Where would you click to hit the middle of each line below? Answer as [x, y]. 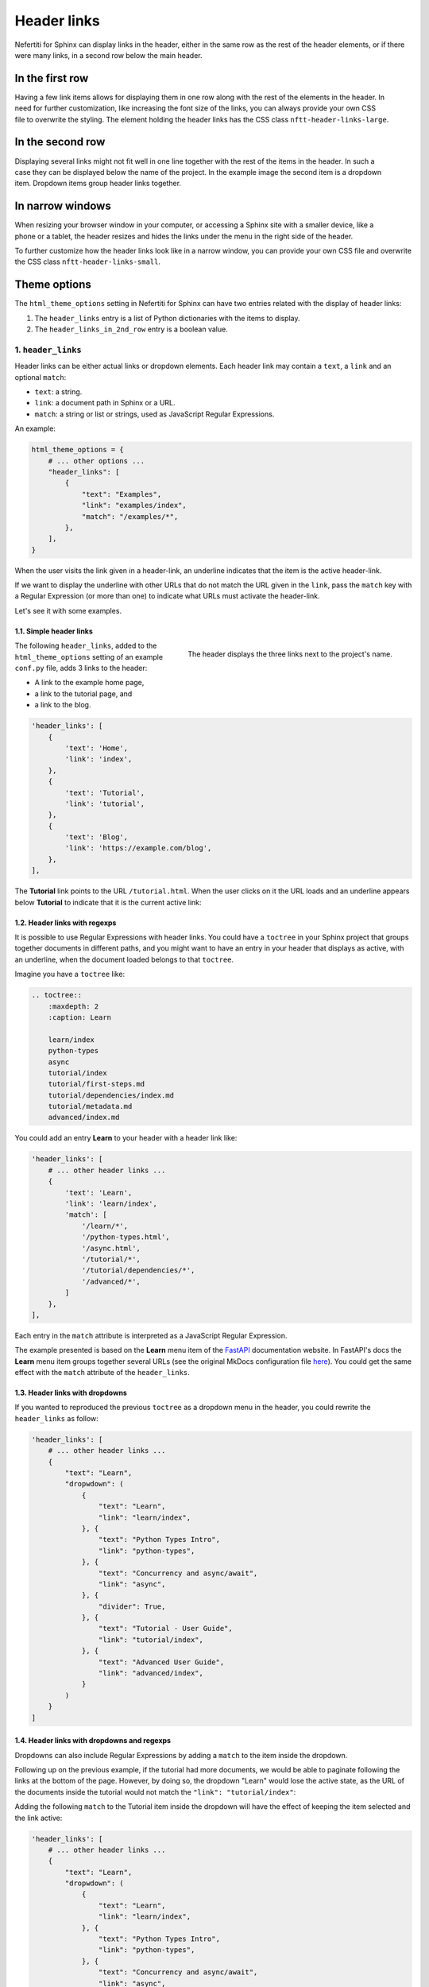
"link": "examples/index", [134, 505]
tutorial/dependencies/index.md [111, 1095]
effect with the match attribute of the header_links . [102, 1373]
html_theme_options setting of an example [89, 657]
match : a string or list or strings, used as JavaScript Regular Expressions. [155, 414]
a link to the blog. [63, 705]
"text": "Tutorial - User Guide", [166, 1629]
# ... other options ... [97, 461]
